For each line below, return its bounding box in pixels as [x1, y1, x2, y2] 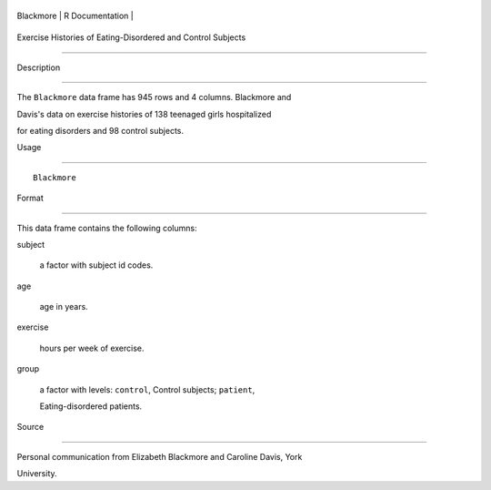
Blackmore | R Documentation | [16, 10, 134, 21]
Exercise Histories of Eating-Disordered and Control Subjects [16, 32, 246, 43]
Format [16, 192, 45, 204]
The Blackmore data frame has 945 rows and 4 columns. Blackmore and [16, 92, 292, 103]
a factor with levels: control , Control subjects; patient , [39, 383, 256, 395]
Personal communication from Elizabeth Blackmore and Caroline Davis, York [16, 451, 303, 462]
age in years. [39, 301, 88, 312]
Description [16, 62, 61, 73]
